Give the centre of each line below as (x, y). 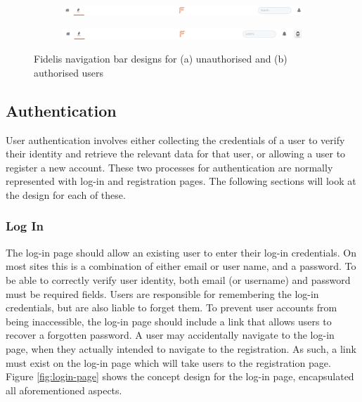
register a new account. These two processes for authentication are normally (169, 167)
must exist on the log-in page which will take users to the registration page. (168, 362)
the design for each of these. (66, 194)
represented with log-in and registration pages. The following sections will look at (181, 181)
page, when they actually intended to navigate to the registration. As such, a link (181, 348)
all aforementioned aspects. (64, 390)
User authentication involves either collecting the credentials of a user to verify (175, 140)
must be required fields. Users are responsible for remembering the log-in (162, 293)
